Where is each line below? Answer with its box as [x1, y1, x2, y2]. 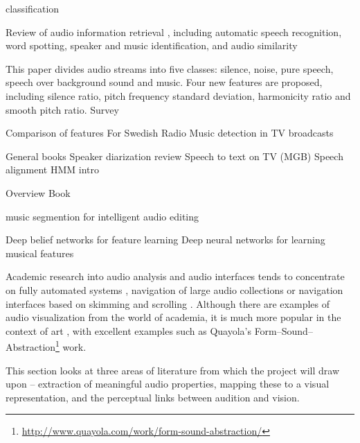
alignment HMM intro [6, 162, 100, 177]
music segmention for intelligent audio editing [6, 209, 199, 223]
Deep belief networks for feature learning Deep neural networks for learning [6, 232, 325, 247]
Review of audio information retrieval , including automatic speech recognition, [6, 24, 342, 39]
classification [6, 1, 60, 15]
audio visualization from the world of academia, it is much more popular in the [6, 310, 341, 324]
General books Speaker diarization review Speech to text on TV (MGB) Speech [6, 148, 343, 163]
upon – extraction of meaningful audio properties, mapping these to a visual [6, 376, 330, 391]
